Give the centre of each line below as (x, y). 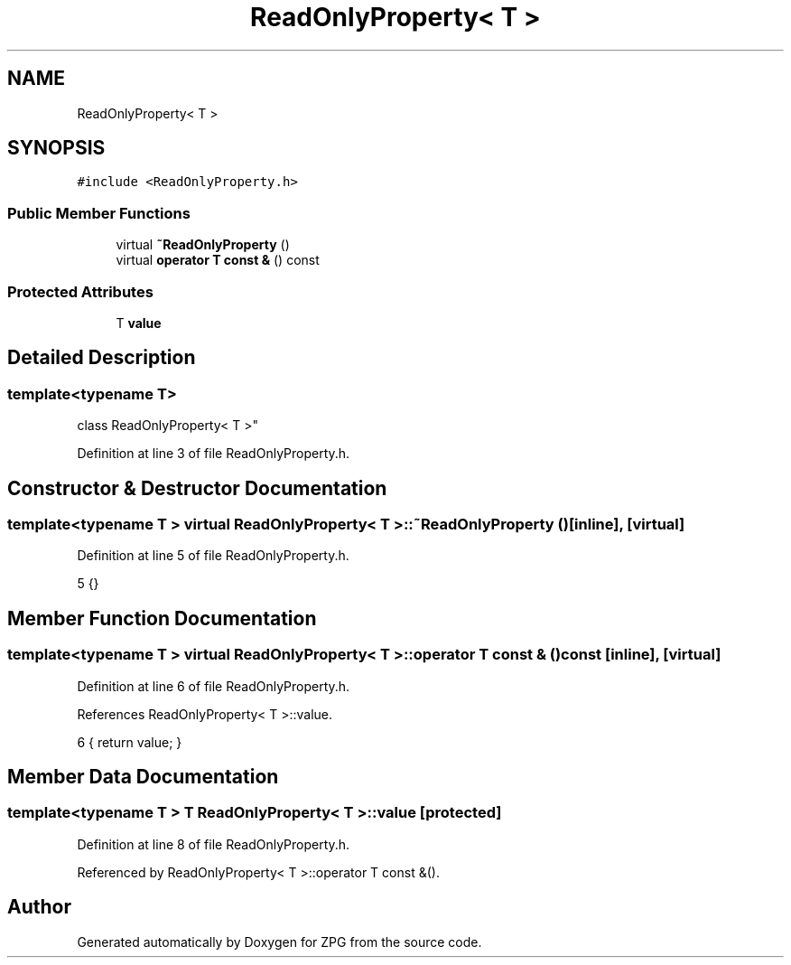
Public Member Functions (99, 213)
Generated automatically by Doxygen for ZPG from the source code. (279, 942)
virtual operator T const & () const (218, 260)
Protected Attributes (80, 291)
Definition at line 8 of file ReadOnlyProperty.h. (214, 844)
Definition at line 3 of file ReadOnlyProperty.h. (214, 454)
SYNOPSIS (56, 148)
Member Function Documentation (162, 618)
